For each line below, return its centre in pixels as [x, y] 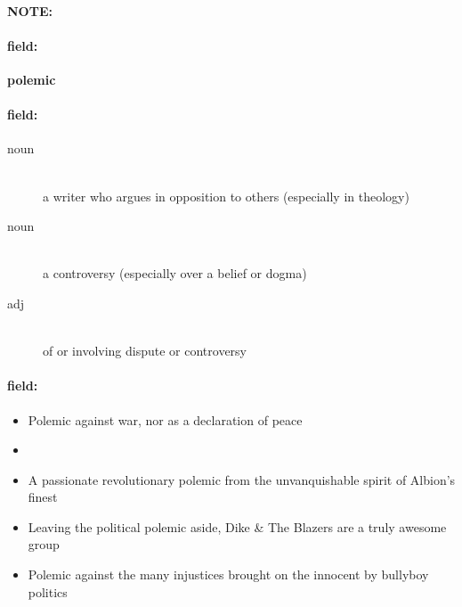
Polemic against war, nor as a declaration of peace [165, 419]
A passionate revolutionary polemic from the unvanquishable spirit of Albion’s [242, 479]
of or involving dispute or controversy [145, 351]
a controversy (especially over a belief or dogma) [175, 273]
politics [48, 591]
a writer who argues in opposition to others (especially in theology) [226, 196]
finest [43, 497]
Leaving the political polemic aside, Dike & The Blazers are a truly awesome [237, 526]
